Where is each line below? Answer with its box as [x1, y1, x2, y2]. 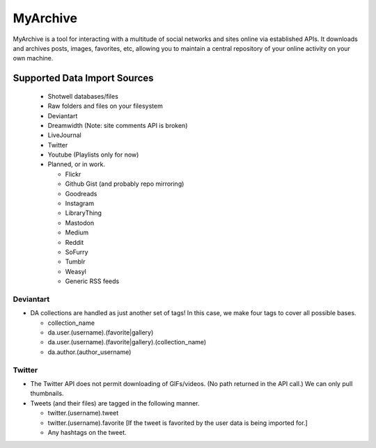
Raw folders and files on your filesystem [47, 102, 163, 111]
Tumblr [65, 257, 86, 266]
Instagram [65, 199, 94, 208]
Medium [65, 228, 89, 237]
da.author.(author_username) [47, 348, 132, 356]
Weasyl [65, 267, 86, 275]
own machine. [13, 54, 54, 63]
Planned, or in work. [47, 160, 106, 168]
